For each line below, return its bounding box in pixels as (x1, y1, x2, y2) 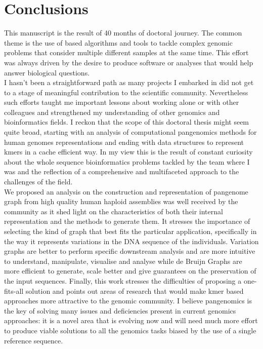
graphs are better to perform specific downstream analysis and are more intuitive (4, 246, 255, 256)
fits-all (4, 285, 24, 296)
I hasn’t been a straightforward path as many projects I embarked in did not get (4, 77, 254, 88)
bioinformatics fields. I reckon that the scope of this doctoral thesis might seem (4, 117, 249, 127)
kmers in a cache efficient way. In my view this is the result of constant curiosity (4, 146, 253, 157)
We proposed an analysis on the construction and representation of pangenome (4, 186, 248, 197)
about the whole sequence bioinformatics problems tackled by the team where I (4, 156, 250, 167)
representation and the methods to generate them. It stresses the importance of (4, 216, 250, 226)
